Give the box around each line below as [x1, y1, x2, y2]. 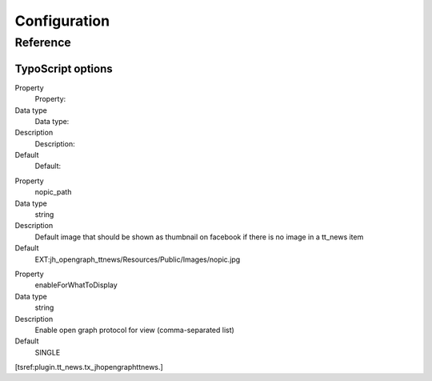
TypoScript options [14, 62, 114, 75]
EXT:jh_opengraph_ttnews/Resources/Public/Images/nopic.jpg [34, 255, 241, 264]
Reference [14, 35, 71, 50]
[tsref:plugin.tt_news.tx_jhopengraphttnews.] [14, 363, 163, 372]
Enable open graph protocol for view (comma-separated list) [34, 325, 235, 335]
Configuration [14, 12, 110, 30]
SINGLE [34, 347, 61, 357]
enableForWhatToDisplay [34, 280, 118, 290]
